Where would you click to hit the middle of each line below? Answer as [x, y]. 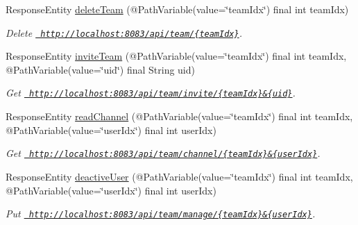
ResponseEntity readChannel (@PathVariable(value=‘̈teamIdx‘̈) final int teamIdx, [179, 116]
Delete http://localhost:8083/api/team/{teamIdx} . [124, 32]
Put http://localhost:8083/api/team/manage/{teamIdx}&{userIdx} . [161, 214]
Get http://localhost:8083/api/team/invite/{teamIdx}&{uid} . [151, 93]
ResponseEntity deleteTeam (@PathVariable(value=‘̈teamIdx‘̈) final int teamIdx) [177, 9]
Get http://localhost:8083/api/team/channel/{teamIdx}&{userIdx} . [163, 153]
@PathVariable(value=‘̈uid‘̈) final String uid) [100, 69]
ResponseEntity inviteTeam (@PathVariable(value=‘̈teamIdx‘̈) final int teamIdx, [176, 56]
